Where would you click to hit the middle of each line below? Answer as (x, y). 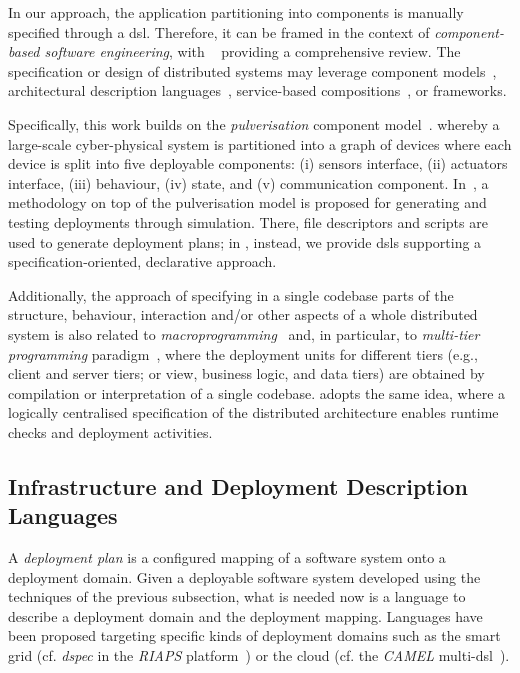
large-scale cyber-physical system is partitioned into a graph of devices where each (260, 143)
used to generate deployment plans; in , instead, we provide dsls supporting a (245, 241)
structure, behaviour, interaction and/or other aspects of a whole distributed (243, 314)
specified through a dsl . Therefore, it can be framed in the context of (219, 31)
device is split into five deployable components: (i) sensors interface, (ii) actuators (258, 163)
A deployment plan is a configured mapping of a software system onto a (227, 557)
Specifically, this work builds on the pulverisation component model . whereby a (254, 123)
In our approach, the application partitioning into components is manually (236, 12)
